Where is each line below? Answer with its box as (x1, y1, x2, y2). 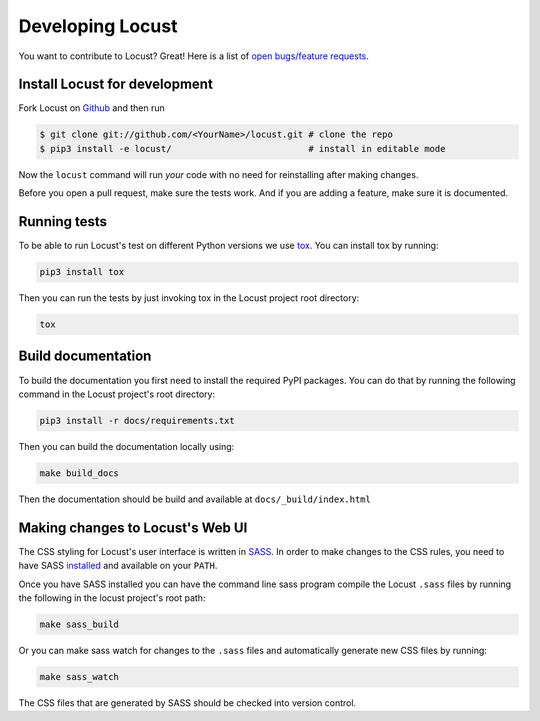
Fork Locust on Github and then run (18, 102, 165, 114)
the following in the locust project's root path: (18, 591, 206, 604)
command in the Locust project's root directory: (18, 388, 216, 400)
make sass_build (39, 618, 120, 630)
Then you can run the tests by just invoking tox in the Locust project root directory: (18, 292, 360, 304)
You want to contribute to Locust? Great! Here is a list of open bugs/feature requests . (18, 50, 370, 62)
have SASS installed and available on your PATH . (18, 560, 218, 572)
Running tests (18, 213, 108, 230)
